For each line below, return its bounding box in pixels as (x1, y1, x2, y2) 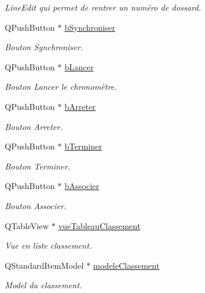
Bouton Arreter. (5, 120, 63, 132)
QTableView (5, 219, 49, 232)
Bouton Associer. (5, 199, 67, 211)
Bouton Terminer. (5, 159, 70, 172)
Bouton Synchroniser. (5, 41, 83, 53)
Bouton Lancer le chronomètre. (5, 80, 117, 93)
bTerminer (64, 140, 102, 152)
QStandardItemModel (5, 259, 84, 271)
